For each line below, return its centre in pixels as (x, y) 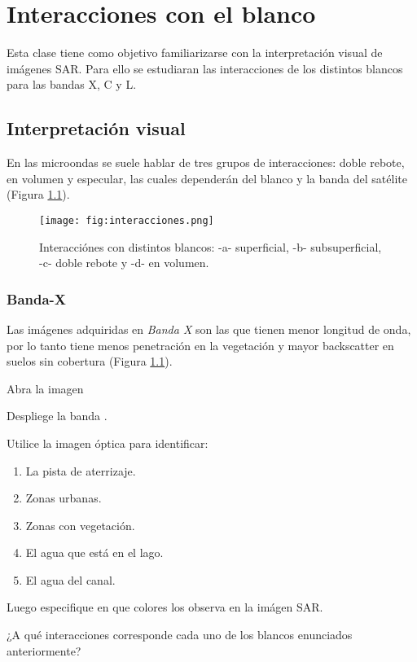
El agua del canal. (70, 579)
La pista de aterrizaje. (81, 470)
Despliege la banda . (57, 416)
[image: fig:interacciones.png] (127, 220)
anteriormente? (44, 650)
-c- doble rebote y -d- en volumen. (124, 263)
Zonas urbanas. (64, 498)
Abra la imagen (45, 388)
